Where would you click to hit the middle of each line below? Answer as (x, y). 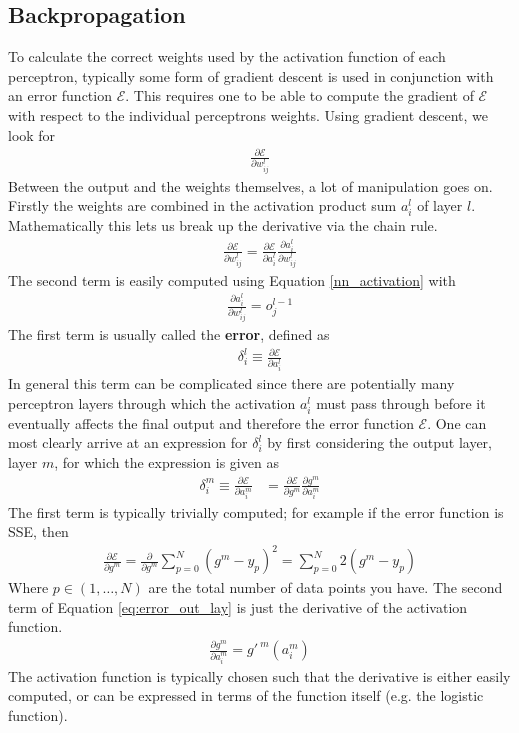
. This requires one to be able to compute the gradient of (299, 95)
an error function (60, 95)
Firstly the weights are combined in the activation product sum (202, 205)
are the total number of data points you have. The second (325, 587)
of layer (440, 205)
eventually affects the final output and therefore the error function (211, 422)
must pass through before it (401, 402)
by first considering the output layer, (379, 442)
